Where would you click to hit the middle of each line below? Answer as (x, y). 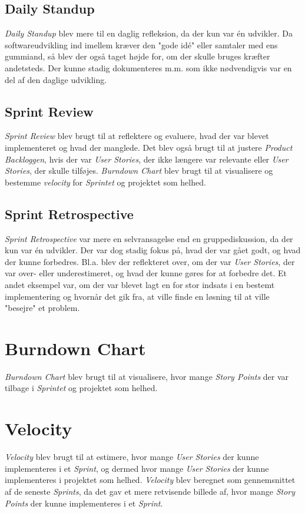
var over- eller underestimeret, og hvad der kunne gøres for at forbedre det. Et (146, 273)
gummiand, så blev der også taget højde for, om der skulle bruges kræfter (137, 56)
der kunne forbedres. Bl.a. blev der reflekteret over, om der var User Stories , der (150, 261)
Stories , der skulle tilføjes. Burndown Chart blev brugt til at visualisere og (139, 171)
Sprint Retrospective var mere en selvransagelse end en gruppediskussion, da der (149, 238)
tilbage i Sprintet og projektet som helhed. (81, 388)
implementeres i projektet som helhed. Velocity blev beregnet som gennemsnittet (150, 480)
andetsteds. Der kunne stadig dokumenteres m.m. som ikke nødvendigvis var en (148, 67)
